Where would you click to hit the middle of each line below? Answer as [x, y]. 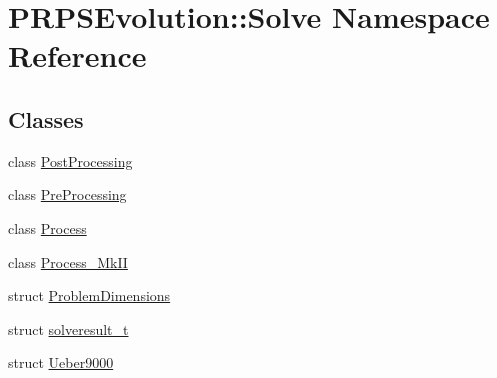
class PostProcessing [70, 160]
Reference [77, 55]
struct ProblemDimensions [89, 295]
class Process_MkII [68, 261]
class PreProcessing [67, 194]
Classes [46, 118]
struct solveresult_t [68, 328]
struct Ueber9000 [61, 362]
